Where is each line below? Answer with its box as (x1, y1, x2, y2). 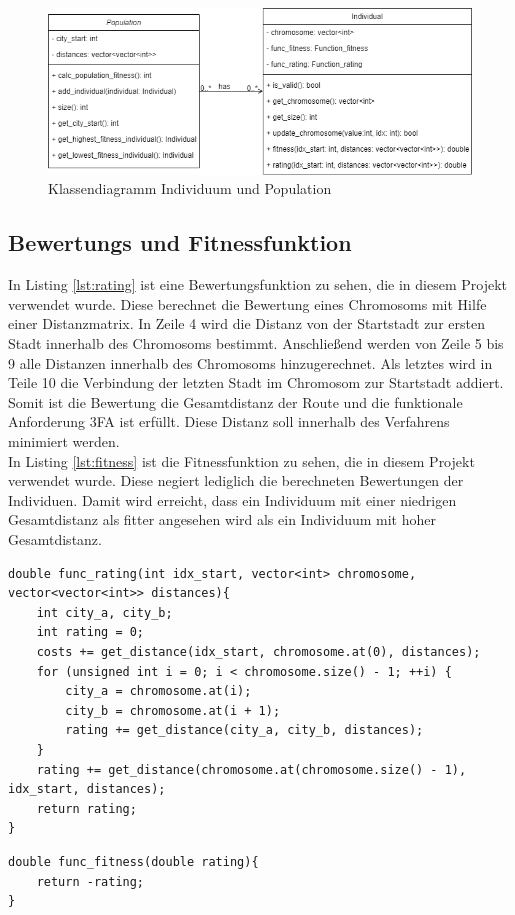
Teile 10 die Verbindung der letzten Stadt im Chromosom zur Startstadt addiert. (8, 372, 504, 393)
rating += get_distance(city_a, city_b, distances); (65, 723, 424, 738)
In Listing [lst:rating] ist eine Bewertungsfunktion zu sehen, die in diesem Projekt (8, 274, 507, 295)
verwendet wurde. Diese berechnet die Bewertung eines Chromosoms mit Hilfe (8, 293, 487, 314)
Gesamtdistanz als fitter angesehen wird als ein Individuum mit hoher (8, 509, 436, 530)
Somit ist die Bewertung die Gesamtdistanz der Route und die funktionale (8, 391, 463, 412)
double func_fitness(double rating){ (8, 854, 259, 869)
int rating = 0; (36, 625, 145, 640)
